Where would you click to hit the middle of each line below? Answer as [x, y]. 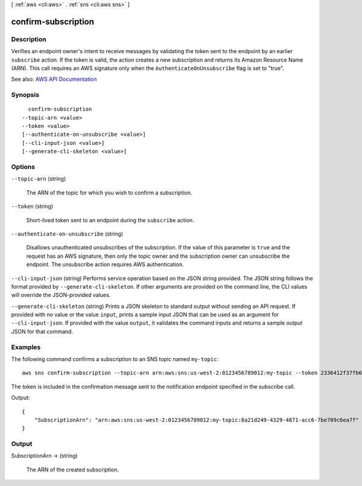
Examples [26, 347]
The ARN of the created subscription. [73, 469]
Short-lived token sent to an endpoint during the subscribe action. [110, 220]
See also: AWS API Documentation [54, 79]
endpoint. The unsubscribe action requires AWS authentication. [105, 264]
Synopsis [25, 95]
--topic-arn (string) [39, 179]
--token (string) [32, 206]
